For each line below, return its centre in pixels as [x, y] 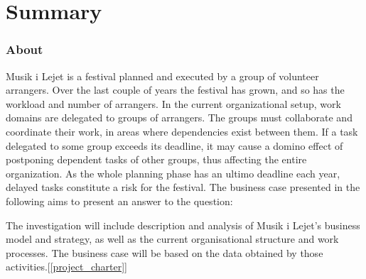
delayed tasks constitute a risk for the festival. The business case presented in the [183, 187]
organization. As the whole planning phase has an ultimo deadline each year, [173, 173]
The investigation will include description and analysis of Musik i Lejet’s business [183, 225]
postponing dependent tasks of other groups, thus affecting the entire [156, 159]
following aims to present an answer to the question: [119, 201]
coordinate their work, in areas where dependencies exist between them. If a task [182, 131]
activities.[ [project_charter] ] [66, 267]
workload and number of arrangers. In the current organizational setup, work [173, 103]
